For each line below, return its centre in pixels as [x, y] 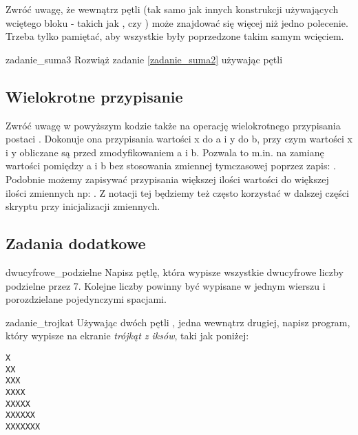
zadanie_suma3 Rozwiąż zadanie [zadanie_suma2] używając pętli [144, 59]
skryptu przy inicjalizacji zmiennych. [83, 206]
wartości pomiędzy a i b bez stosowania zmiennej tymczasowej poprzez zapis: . [171, 166]
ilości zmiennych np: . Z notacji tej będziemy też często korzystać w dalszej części [177, 192]
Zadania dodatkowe [76, 243]
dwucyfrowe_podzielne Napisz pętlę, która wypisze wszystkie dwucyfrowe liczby [175, 272]
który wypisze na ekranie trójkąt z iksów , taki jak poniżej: [127, 336]
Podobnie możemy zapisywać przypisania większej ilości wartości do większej [167, 179]
